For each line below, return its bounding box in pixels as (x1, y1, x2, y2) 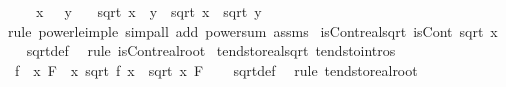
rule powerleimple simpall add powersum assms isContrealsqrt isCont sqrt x (7, 20, 498, 41)
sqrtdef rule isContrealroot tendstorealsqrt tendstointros (26, 40, 396, 61)
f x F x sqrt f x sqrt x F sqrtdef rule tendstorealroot (14, 59, 418, 80)
